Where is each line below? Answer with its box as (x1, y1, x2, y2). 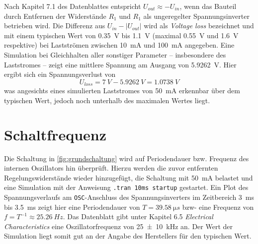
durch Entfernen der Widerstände (4, 10, 106, 21)
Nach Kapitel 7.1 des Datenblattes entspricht (4, 1, 141, 11)
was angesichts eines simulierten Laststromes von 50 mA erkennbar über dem (4, 85, 240, 96)
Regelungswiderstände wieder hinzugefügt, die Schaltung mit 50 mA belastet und (4, 172, 253, 183)
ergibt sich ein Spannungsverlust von (4, 69, 116, 79)
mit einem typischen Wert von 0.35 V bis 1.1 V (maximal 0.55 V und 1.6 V (4, 30, 239, 40)
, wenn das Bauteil (179, 1, 237, 11)
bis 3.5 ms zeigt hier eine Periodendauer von (4, 201, 140, 212)
